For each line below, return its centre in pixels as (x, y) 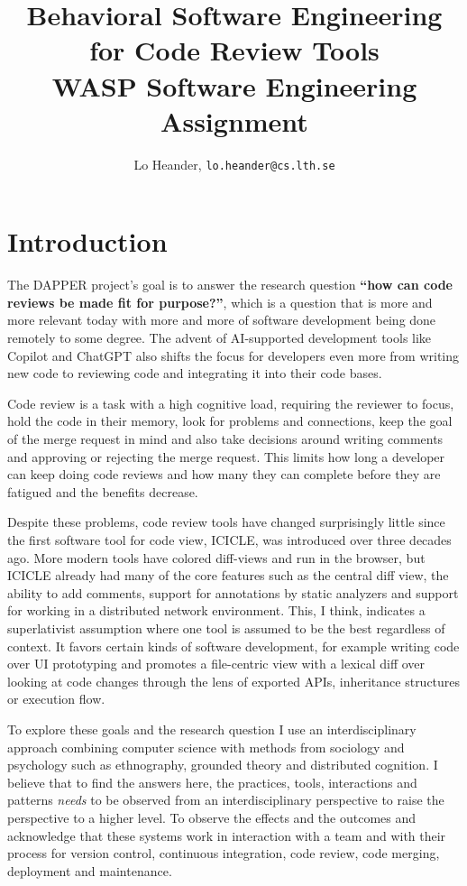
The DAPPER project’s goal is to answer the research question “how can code (230, 285)
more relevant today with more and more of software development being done (222, 320)
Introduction (87, 241)
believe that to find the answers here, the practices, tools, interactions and (212, 782)
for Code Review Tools (234, 50)
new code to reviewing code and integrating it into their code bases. (195, 373)
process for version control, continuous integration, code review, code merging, (224, 853)
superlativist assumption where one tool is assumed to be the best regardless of (226, 628)
